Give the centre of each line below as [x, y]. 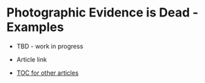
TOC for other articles [47, 73]
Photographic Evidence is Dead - [102, 13]
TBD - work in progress [50, 46]
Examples [35, 27]
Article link [32, 59]
